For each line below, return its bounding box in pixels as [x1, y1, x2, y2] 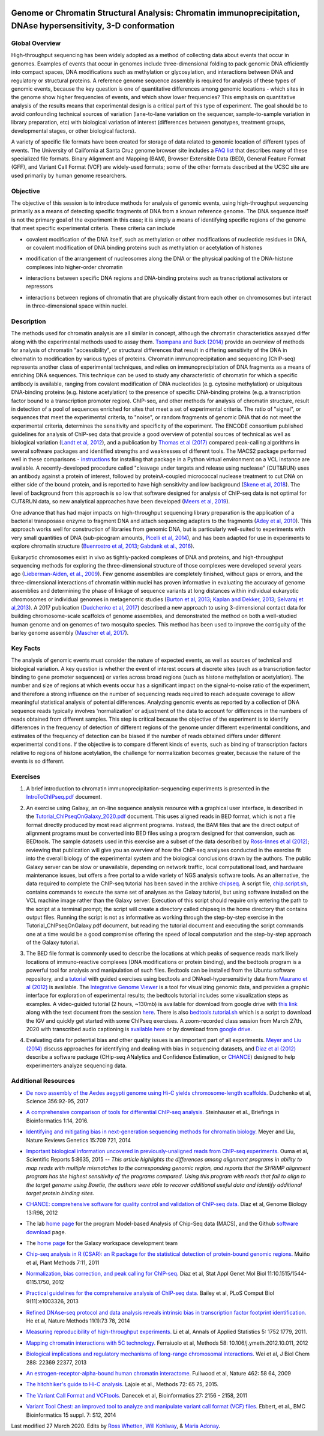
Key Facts [11, 644, 41, 652]
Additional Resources [11, 1077, 75, 1085]
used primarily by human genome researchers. [11, 172, 127, 179]
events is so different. [11, 757, 65, 765]
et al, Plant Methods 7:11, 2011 [26, 1259, 100, 1266]
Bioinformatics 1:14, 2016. [26, 1117, 89, 1124]
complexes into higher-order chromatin [26, 263, 123, 270]
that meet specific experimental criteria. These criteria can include [11, 225, 176, 232]
